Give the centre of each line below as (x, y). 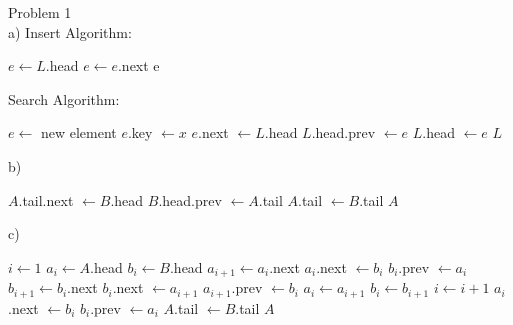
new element (78, 132)
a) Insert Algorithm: (70, 31)
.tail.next (46, 199)
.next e (138, 65)
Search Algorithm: (64, 98)
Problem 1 (40, 12)
